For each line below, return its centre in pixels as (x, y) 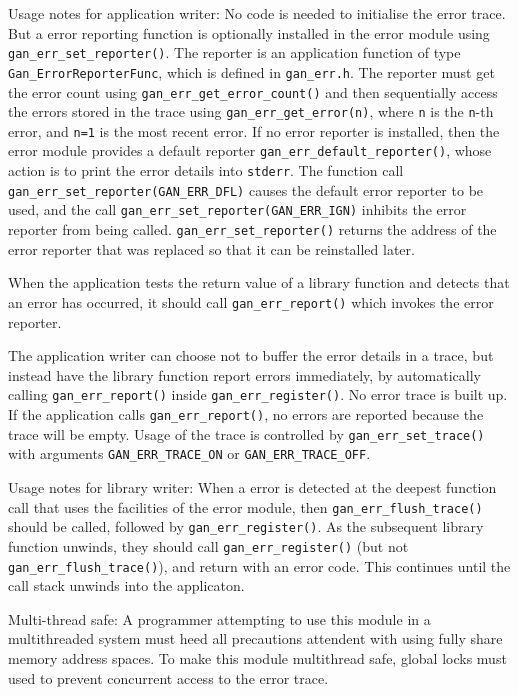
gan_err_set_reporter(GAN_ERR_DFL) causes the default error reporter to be (246, 189)
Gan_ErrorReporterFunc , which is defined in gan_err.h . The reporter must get (251, 71)
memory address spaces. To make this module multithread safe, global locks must (257, 658)
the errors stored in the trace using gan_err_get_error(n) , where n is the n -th (251, 111)
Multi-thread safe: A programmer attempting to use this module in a (219, 618)
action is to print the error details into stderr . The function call (206, 170)
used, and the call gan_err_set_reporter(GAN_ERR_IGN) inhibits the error (237, 209)
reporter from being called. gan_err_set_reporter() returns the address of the (252, 229)
